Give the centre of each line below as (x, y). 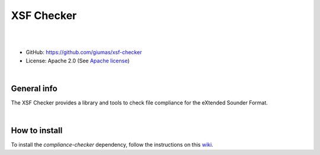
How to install (37, 131)
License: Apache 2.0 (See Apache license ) (78, 61)
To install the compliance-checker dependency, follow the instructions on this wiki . (112, 145)
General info (34, 88)
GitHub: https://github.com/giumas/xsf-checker (84, 52)
